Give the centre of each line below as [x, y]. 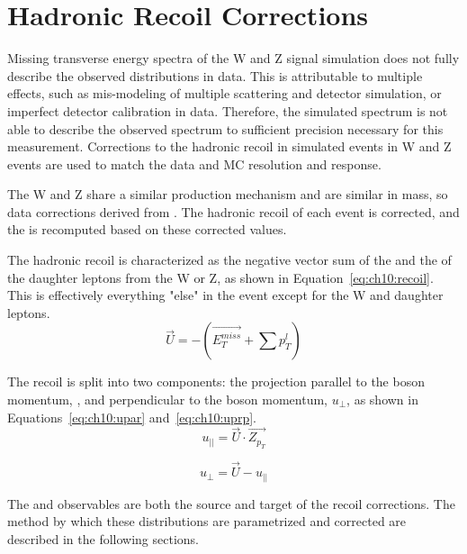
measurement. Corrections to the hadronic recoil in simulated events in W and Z [229, 146]
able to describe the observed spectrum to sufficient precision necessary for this [225, 128]
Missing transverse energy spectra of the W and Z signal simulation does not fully [233, 58]
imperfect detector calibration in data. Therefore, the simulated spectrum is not [228, 110]
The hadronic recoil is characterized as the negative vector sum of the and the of [229, 260]
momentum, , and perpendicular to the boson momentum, [168, 400]
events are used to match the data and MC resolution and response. [194, 163]
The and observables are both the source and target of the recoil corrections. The [231, 503]
